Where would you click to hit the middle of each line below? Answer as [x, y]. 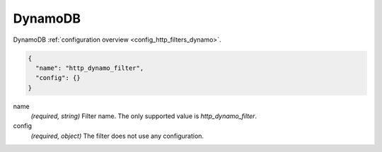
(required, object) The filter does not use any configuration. [117, 136]
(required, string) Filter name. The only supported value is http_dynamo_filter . [144, 116]
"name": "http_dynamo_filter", [90, 68]
